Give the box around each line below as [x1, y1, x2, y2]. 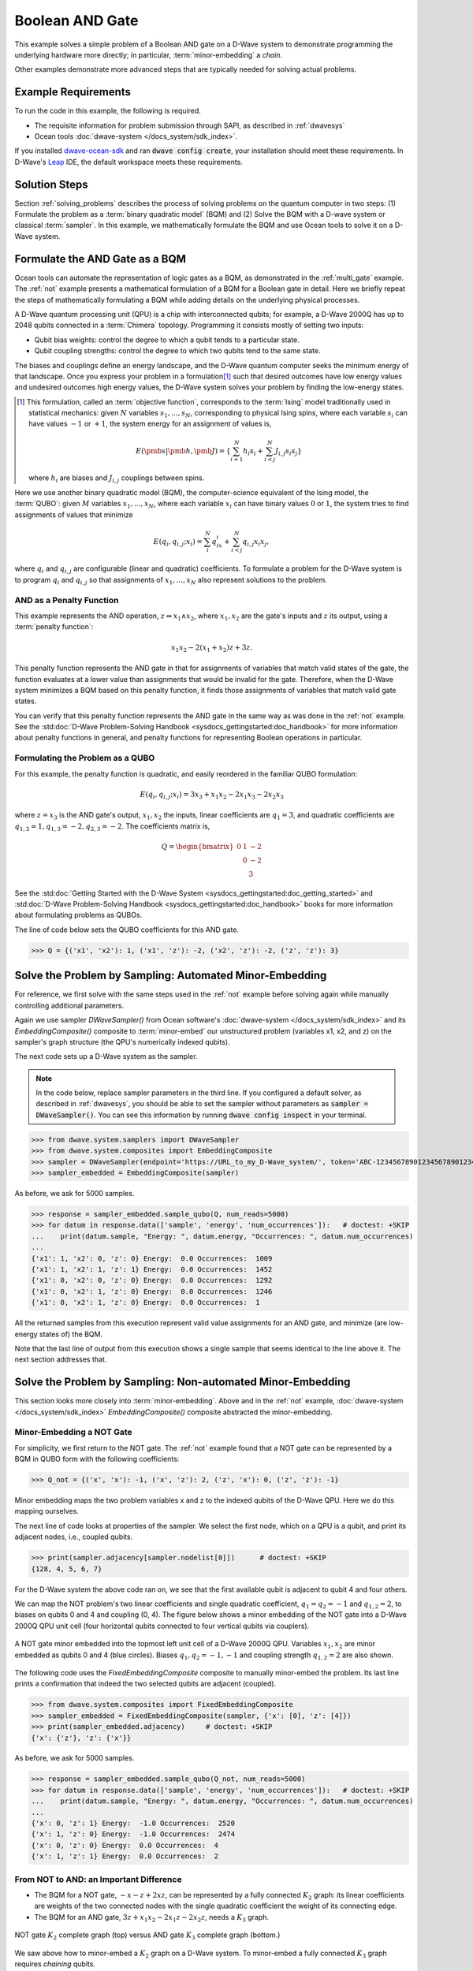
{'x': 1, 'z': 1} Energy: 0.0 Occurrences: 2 [31, 1852, 218, 1861]
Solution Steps [14, 177, 88, 191]
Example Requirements [14, 85, 132, 99]
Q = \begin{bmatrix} [161, 842, 234, 851]
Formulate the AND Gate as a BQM [14, 252, 187, 266]
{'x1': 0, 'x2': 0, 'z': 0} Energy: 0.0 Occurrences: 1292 [31, 1276, 273, 1285]
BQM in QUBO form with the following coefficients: [14, 1455, 180, 1464]
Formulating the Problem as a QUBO [14, 753, 155, 764]
